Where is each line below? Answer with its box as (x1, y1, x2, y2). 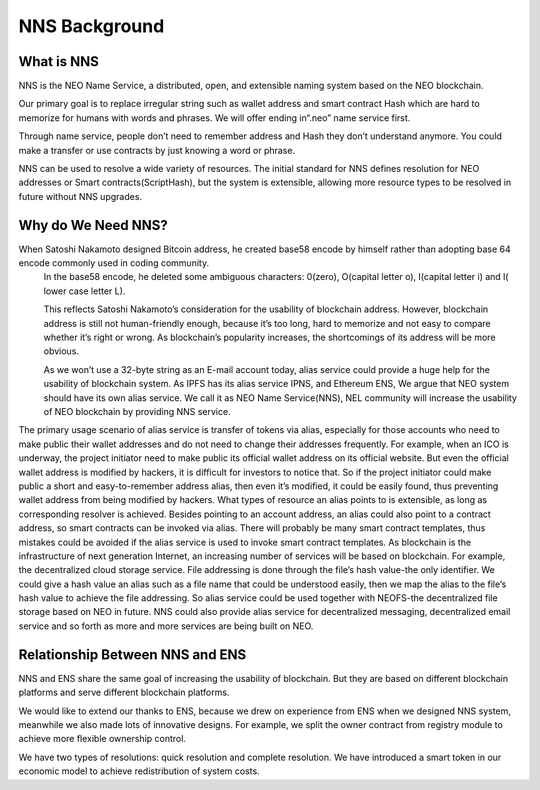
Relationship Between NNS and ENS (18, 646, 247, 663)
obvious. (43, 345, 80, 357)
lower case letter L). (43, 285, 126, 297)
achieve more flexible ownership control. (18, 733, 187, 745)
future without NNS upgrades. (18, 190, 143, 202)
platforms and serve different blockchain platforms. (18, 686, 230, 699)
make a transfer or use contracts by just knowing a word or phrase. (18, 144, 295, 156)
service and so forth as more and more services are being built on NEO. (18, 620, 314, 632)
